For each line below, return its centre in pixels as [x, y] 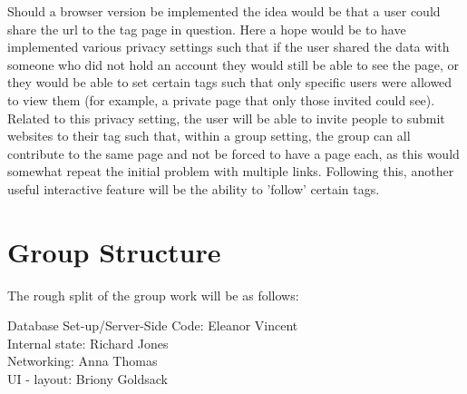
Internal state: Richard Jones [88, 343]
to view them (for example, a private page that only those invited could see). [221, 99]
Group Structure [114, 251]
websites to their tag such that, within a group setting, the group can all [209, 136]
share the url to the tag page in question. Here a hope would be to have [207, 29]
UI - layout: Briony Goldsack [88, 379]
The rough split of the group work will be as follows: [153, 295]
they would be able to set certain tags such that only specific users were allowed [230, 82]
